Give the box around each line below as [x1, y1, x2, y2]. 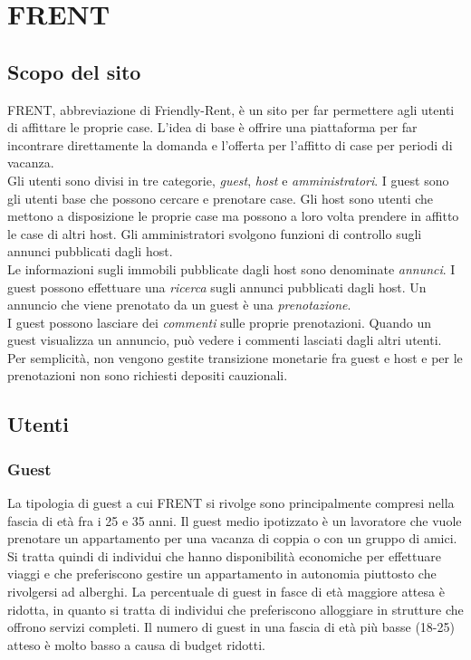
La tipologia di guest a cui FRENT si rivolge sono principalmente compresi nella [7, 493, 455, 512]
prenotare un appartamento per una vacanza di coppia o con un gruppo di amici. [7, 529, 457, 548]
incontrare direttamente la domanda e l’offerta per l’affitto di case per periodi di [7, 135, 453, 154]
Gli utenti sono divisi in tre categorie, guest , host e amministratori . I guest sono [7, 170, 449, 189]
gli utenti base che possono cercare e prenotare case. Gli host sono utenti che [7, 188, 434, 207]
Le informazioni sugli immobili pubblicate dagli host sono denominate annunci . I [7, 259, 456, 278]
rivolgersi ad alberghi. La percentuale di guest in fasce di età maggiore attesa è [7, 582, 445, 601]
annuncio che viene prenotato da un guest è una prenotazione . [7, 295, 351, 314]
